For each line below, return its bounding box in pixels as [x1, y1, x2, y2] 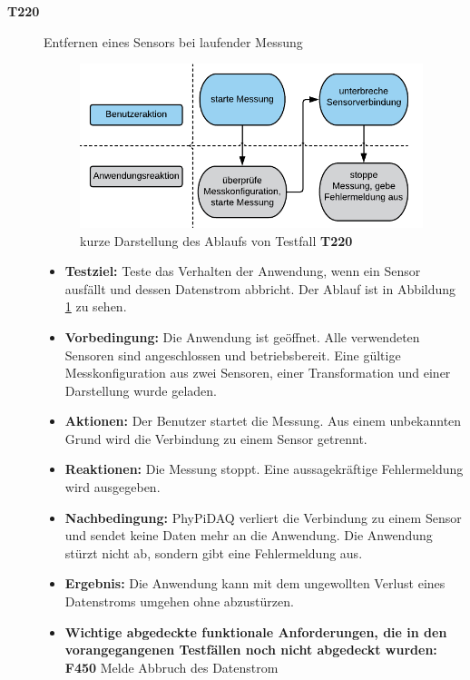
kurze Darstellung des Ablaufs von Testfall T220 [80, 231, 353, 250]
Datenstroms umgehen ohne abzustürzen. [64, 592, 294, 611]
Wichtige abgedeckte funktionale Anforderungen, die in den [64, 622, 447, 641]
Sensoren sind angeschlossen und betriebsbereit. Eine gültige [64, 345, 401, 364]
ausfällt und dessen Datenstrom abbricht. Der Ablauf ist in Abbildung [64, 279, 456, 298]
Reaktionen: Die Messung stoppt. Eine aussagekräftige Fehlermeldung [64, 459, 464, 478]
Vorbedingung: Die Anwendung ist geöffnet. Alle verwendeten [64, 327, 420, 346]
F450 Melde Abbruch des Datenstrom [64, 657, 279, 676]
